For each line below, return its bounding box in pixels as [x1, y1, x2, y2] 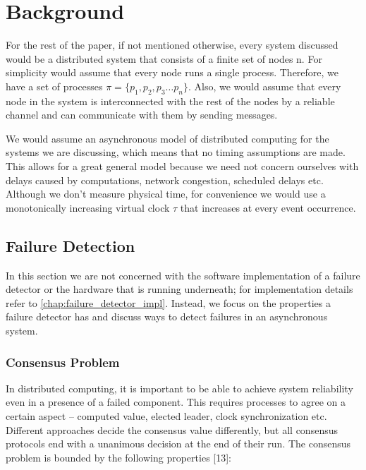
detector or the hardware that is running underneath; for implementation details [6, 282, 353, 296]
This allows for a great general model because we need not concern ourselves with [6, 159, 359, 174]
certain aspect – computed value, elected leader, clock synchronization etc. [6, 409, 327, 423]
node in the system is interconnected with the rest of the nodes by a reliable [6, 93, 335, 108]
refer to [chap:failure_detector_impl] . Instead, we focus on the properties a [6, 295, 331, 310]
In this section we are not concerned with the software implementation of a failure [6, 267, 360, 282]
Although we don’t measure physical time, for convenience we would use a [6, 186, 326, 201]
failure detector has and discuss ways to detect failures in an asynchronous [6, 309, 328, 324]
